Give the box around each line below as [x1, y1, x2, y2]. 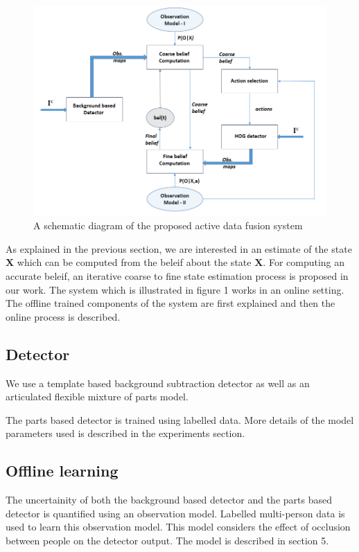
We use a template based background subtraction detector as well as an [6, 375, 310, 390]
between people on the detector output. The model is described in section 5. [6, 533, 329, 547]
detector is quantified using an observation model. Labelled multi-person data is [6, 506, 345, 520]
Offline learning [6, 460, 119, 481]
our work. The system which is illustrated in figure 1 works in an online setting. [6, 282, 344, 296]
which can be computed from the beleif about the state [17, 255, 252, 269]
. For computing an [263, 255, 345, 269]
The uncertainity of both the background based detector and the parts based [6, 492, 332, 507]
